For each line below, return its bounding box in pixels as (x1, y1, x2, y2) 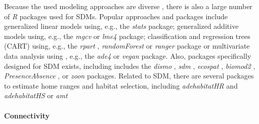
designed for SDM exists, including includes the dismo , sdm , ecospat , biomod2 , (4, 60, 255, 71)
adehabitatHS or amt (4, 90, 68, 101)
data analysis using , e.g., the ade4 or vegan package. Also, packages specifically (4, 50, 251, 61)
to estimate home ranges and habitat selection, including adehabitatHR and (4, 80, 238, 91)
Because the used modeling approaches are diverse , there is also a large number (4, 1, 252, 11)
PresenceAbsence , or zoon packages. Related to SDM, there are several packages (4, 70, 254, 81)
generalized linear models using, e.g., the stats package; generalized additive (4, 21, 239, 31)
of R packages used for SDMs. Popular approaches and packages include (4, 11, 228, 21)
